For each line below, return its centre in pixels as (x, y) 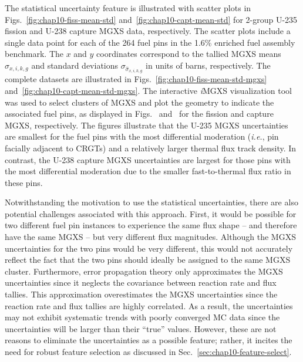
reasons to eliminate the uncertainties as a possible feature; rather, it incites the (149, 340)
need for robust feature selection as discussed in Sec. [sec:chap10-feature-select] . (148, 352)
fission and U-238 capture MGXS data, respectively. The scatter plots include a (148, 31)
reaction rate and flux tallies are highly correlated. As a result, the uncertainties (149, 305)
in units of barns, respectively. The (208, 65)
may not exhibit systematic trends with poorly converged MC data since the (142, 317)
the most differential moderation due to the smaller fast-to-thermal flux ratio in (148, 171)
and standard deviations (75, 65)
